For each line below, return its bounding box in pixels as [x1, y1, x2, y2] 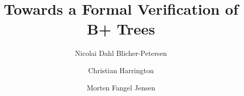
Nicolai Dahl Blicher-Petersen [75, 48, 167, 58]
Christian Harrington [88, 65, 154, 75]
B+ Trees [87, 18, 155, 39]
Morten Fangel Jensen [86, 82, 156, 92]
